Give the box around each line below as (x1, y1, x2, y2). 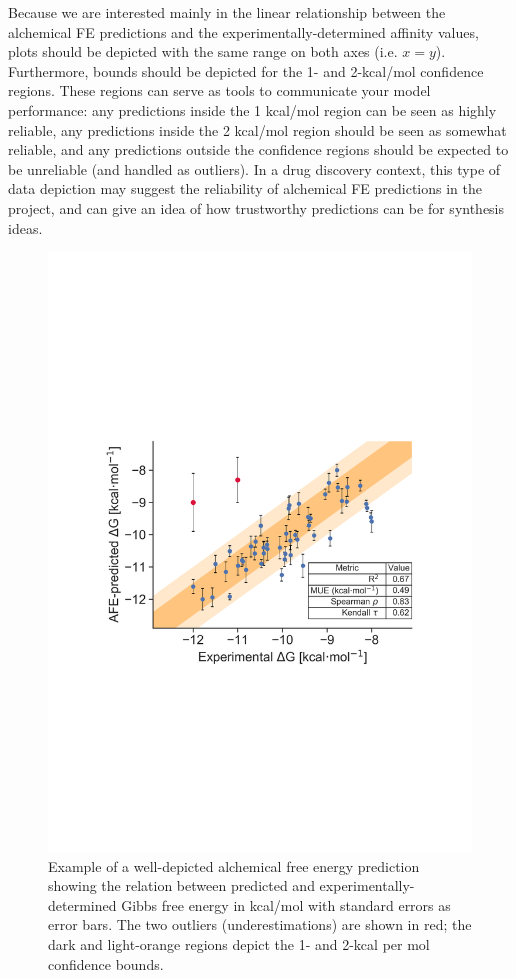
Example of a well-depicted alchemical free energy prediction (48, 855, 420, 876)
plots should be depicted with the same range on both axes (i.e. (8, 41, 398, 62)
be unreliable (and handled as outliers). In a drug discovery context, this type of (8, 158, 501, 179)
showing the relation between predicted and (48, 875, 315, 896)
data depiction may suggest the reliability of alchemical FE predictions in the (8, 178, 482, 199)
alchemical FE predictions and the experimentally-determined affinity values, (8, 21, 479, 42)
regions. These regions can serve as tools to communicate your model (8, 80, 431, 101)
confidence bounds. (48, 953, 164, 974)
